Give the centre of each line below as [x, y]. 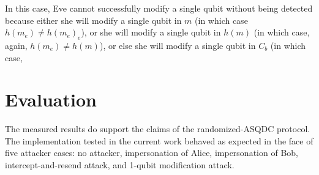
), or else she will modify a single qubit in [178, 45]
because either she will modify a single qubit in [93, 20]
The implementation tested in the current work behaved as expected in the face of [159, 140]
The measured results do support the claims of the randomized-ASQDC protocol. [158, 129]
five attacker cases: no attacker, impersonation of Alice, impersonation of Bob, [152, 153]
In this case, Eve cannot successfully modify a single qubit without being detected [159, 8]
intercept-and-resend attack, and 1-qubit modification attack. [120, 165]
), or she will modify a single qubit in [151, 32]
